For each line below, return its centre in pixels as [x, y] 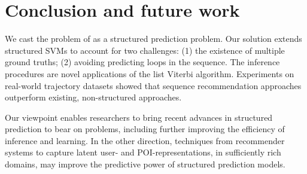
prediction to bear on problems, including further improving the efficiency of [145, 129]
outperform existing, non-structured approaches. [93, 97]
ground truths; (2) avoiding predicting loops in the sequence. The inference [142, 62]
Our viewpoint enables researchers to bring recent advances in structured [139, 117]
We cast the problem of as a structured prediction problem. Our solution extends [153, 39]
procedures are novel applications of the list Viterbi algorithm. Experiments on [150, 73]
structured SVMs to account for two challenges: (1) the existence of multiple [145, 50]
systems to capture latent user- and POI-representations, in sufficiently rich [143, 152]
